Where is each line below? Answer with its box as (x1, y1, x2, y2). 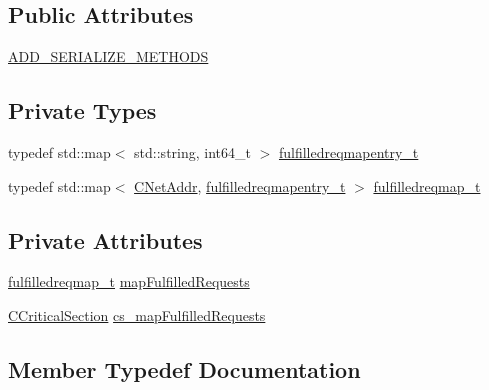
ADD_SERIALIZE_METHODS (8, 46, 209, 67)
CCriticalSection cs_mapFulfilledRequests (8, 304, 266, 325)
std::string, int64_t (134, 142, 251, 162)
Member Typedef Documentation (8, 353, 361, 384)
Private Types (8, 95, 157, 126)
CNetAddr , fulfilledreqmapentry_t (134, 175, 346, 196)
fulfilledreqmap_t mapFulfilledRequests (8, 271, 250, 292)
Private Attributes (8, 224, 203, 255)
